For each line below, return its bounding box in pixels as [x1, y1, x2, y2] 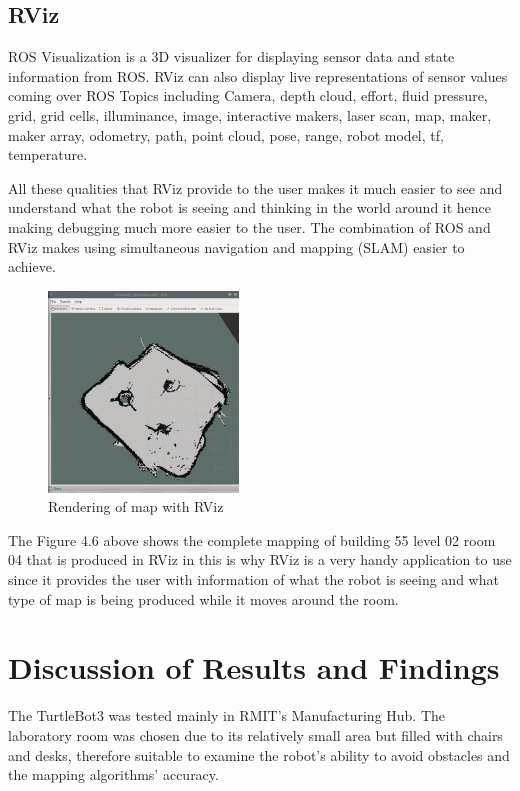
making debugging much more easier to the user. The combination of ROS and [8, 216, 491, 237]
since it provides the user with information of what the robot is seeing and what [8, 569, 499, 590]
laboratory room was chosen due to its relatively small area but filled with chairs [8, 724, 503, 745]
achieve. [8, 256, 56, 277]
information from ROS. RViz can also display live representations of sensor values [8, 65, 508, 86]
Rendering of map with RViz [48, 496, 224, 517]
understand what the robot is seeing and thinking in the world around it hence [8, 197, 492, 218]
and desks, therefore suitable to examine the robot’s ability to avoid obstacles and [8, 744, 510, 765]
